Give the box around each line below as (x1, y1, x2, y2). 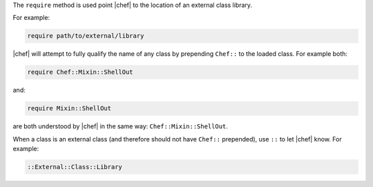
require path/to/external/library (27, 32, 144, 40)
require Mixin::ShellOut (27, 104, 112, 112)
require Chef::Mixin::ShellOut (27, 68, 134, 76)
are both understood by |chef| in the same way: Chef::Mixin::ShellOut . (12, 122, 228, 130)
